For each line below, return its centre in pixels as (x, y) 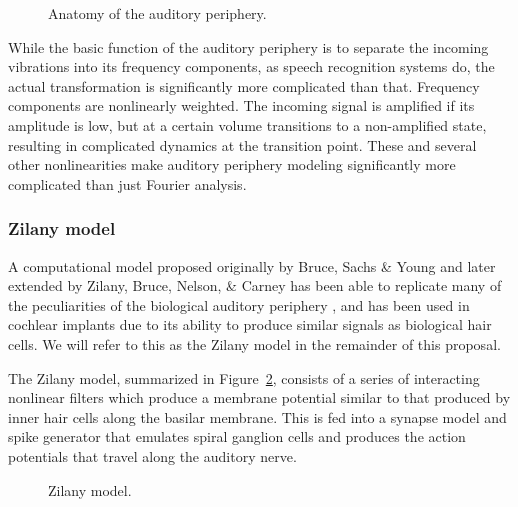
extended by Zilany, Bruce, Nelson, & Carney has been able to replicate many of (255, 285)
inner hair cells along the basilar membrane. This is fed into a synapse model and (257, 416)
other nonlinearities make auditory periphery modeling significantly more (232, 164)
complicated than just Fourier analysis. (127, 183)
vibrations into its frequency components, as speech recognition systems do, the (251, 66)
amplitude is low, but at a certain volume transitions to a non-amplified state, (247, 124)
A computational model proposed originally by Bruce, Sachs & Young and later (252, 265)
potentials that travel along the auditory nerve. (152, 455)
